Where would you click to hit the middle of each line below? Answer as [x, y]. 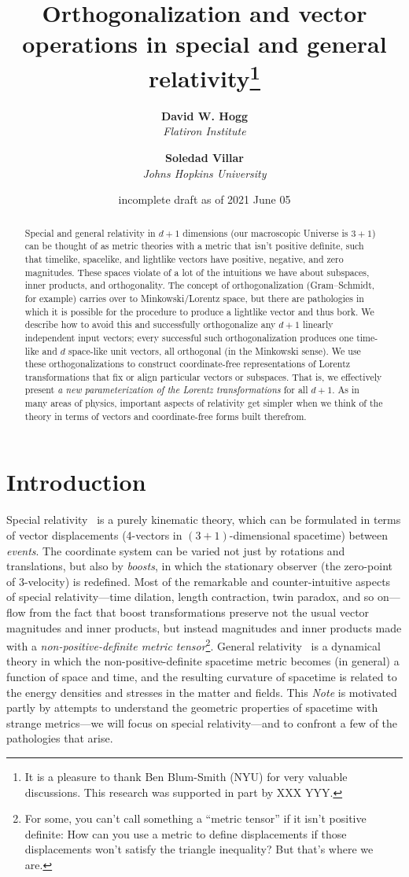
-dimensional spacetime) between [308, 534]
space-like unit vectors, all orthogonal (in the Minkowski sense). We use [214, 350]
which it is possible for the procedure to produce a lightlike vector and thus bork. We [199, 311]
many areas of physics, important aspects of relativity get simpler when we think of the [204, 403]
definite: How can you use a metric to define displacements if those [186, 833]
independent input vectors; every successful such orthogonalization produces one [189, 337]
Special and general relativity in [90, 232]
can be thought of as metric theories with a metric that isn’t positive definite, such [194, 246]
